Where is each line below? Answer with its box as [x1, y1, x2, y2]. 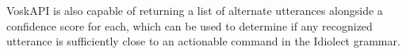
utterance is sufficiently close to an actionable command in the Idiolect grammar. [6, 33, 400, 49]
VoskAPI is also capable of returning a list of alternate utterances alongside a [6, 2, 383, 18]
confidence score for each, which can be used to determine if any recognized [6, 17, 373, 34]
